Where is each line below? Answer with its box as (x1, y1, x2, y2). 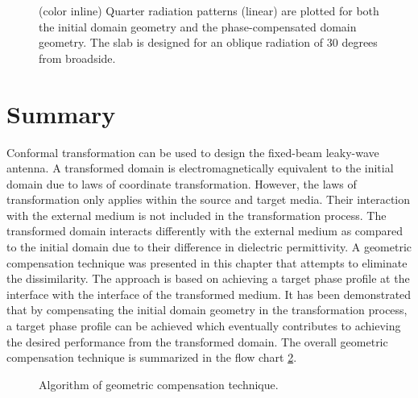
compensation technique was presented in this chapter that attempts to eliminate (6, 254, 408, 271)
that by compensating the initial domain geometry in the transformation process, (6, 301, 408, 318)
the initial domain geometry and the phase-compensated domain (39, 18, 357, 35)
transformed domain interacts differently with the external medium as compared (6, 222, 404, 239)
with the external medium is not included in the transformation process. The (6, 206, 387, 223)
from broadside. (39, 49, 116, 66)
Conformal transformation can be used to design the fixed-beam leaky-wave (6, 143, 379, 160)
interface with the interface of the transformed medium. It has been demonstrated (6, 285, 412, 302)
